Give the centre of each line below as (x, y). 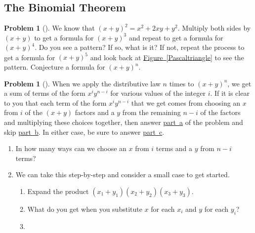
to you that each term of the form (55, 102)
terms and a (174, 148)
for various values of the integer (158, 93)
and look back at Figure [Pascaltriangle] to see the (167, 57)
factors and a (95, 112)
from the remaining (151, 112)
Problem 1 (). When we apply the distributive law (82, 83)
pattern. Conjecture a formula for (55, 67)
